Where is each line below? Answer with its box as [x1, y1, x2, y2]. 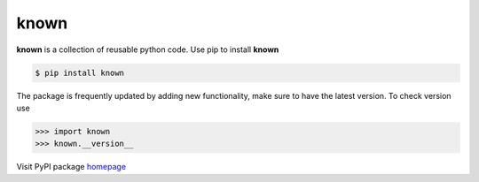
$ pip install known [35, 67, 124, 78]
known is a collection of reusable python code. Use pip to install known [16, 44, 279, 55]
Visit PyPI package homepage [16, 162, 127, 172]
